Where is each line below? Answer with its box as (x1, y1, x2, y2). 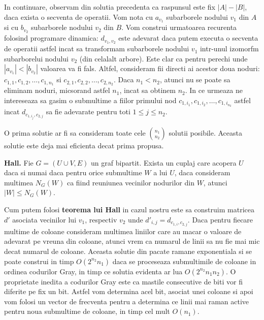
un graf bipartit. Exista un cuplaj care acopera (91, 157, 237, 168)
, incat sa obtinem (119, 85, 176, 95)
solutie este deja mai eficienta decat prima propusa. (4, 140, 164, 151)
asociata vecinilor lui (12, 214, 77, 225)
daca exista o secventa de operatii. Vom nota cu (4, 11, 153, 22)
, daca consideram (174, 167, 230, 178)
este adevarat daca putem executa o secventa (118, 33, 258, 43)
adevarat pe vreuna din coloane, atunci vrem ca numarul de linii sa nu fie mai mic (4, 236, 260, 246)
